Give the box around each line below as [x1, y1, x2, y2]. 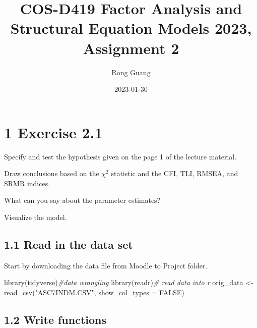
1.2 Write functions [4, 311, 107, 327]
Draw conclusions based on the [4, 168, 99, 179]
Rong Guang [111, 67, 151, 77]
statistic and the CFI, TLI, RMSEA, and [111, 168, 238, 179]
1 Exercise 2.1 [4, 122, 103, 142]
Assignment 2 [83, 37, 179, 58]
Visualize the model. [4, 212, 67, 222]
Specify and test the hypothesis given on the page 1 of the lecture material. [4, 151, 237, 161]
